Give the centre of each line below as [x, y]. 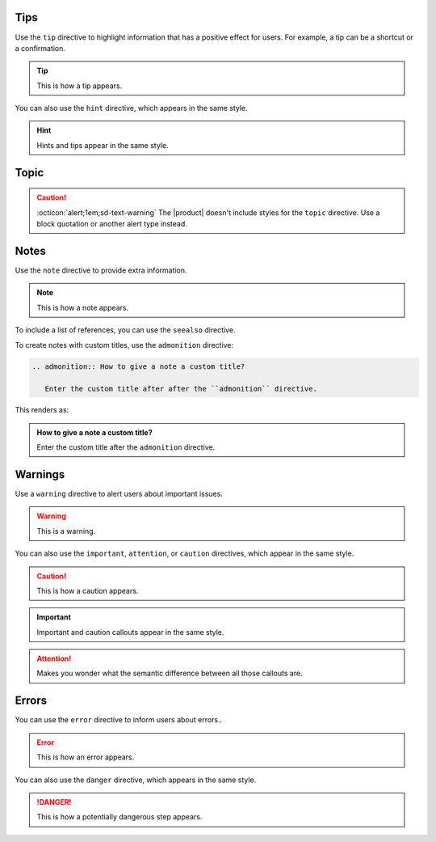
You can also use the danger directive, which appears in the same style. [136, 780]
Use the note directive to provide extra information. [101, 270]
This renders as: [42, 410]
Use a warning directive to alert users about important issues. [119, 493]
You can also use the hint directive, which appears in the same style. [131, 108]
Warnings [40, 474]
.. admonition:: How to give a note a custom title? [138, 366]
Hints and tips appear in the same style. [103, 145]
